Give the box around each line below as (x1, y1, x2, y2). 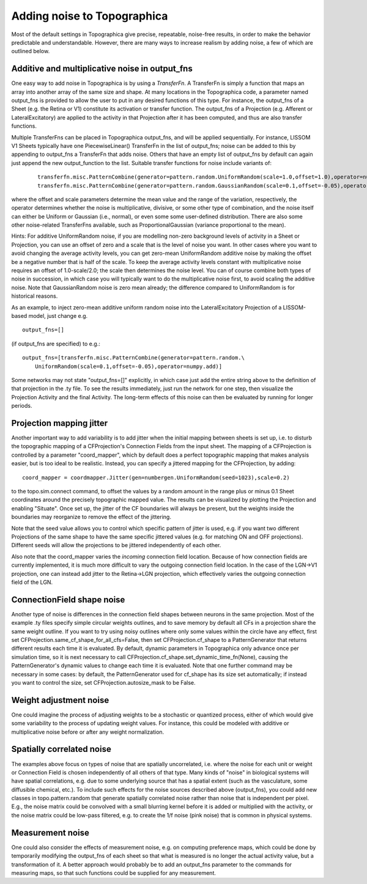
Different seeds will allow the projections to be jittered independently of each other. (11, 542, 221, 549)
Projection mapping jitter (11, 418, 108, 428)
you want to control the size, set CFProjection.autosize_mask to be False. (11, 679, 196, 686)
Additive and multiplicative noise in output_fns (11, 64, 193, 74)
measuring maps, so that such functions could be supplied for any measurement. (11, 869, 217, 877)
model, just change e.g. (28, 312, 88, 319)
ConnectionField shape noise (11, 594, 125, 605)
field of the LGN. (11, 578, 53, 586)
